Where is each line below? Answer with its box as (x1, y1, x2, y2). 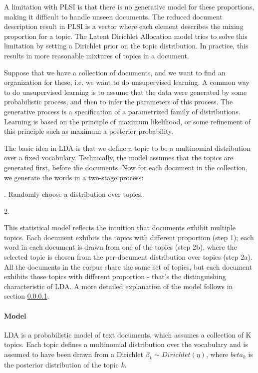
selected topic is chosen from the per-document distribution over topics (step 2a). (4, 252, 253, 262)
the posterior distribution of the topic (4, 359, 119, 370)
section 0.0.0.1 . (4, 291, 49, 301)
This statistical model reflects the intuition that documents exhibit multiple (4, 222, 236, 233)
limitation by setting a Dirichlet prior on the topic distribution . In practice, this (4, 40, 249, 51)
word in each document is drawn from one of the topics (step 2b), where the (4, 242, 237, 252)
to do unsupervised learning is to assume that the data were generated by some (4, 86, 247, 97)
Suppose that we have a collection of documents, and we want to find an (4, 67, 226, 77)
